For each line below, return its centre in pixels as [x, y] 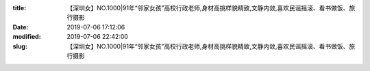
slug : [20, 46]
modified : [27, 37]
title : [20, 8]
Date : [21, 27]
